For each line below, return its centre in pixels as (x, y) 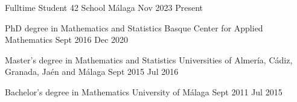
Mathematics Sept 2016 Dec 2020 (67, 40)
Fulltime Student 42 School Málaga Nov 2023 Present (104, 7)
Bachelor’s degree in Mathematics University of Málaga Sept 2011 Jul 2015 (144, 91)
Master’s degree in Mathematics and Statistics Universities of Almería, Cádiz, (149, 59)
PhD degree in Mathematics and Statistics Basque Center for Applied (134, 27)
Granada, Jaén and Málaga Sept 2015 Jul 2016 (92, 72)
